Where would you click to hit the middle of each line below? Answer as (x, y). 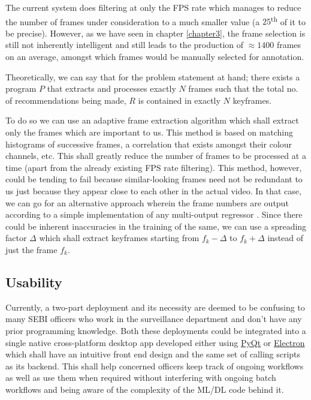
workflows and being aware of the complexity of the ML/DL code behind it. (145, 389)
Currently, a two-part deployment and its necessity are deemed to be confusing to (155, 307)
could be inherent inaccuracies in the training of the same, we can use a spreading (156, 226)
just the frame (31, 249)
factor (16, 238)
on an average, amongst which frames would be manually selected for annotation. (155, 57)
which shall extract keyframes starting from (119, 238)
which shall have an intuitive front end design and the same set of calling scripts (153, 354)
